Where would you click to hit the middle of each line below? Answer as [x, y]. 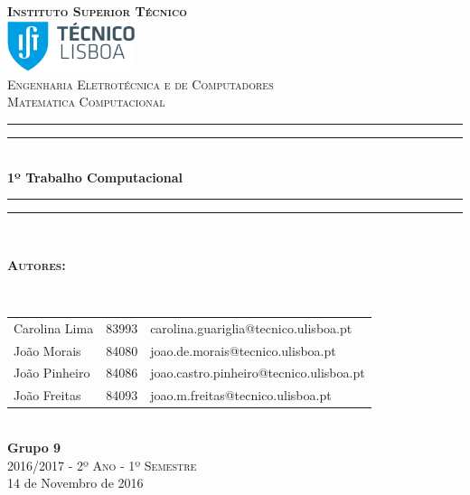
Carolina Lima [54, 327]
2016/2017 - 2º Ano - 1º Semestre [102, 465]
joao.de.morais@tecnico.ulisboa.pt [243, 350]
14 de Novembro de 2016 [75, 483]
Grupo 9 [34, 447]
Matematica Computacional [86, 102]
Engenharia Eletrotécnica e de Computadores [141, 84]
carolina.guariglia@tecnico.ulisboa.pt [251, 327]
